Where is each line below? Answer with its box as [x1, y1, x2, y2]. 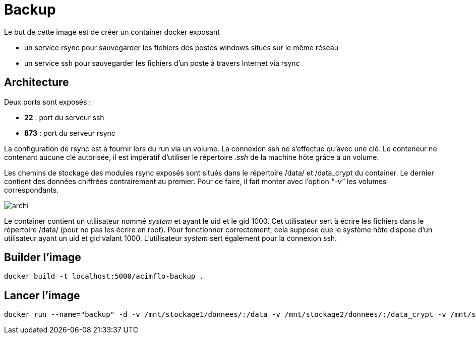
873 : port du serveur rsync [24, 128, 115, 137]
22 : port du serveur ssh [24, 113, 104, 122]
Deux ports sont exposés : [4, 97, 91, 106]
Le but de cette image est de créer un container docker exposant [4, 27, 220, 36]
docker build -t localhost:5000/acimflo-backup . [4, 272, 204, 281]
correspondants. [4, 185, 59, 194]
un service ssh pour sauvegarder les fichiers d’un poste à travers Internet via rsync [24, 58, 300, 67]
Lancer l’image [4, 289, 80, 302]
